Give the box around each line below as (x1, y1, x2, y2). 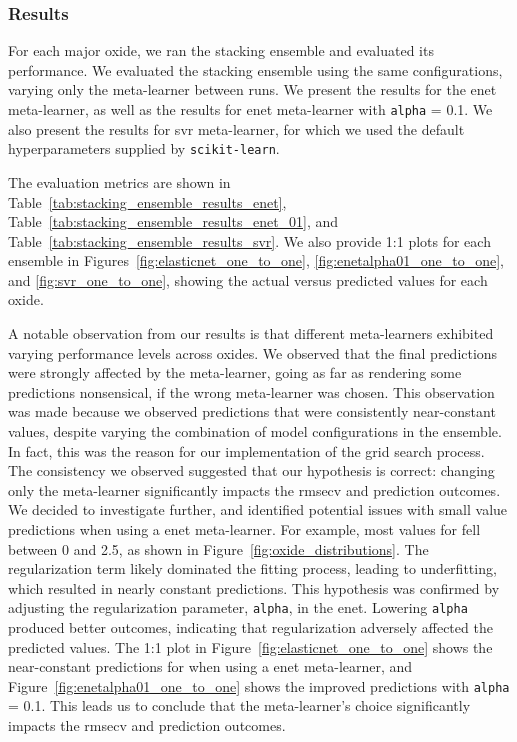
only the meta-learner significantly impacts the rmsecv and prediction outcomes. (8, 479, 501, 500)
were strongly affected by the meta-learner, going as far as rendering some (8, 362, 462, 383)
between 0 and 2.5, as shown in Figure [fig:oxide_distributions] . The (8, 538, 429, 559)
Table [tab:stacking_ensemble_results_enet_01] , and (8, 211, 339, 232)
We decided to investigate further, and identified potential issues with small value (8, 499, 508, 520)
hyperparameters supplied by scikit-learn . (8, 138, 280, 159)
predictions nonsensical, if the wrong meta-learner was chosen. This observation (8, 381, 495, 402)
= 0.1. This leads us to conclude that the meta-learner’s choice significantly (8, 695, 471, 716)
